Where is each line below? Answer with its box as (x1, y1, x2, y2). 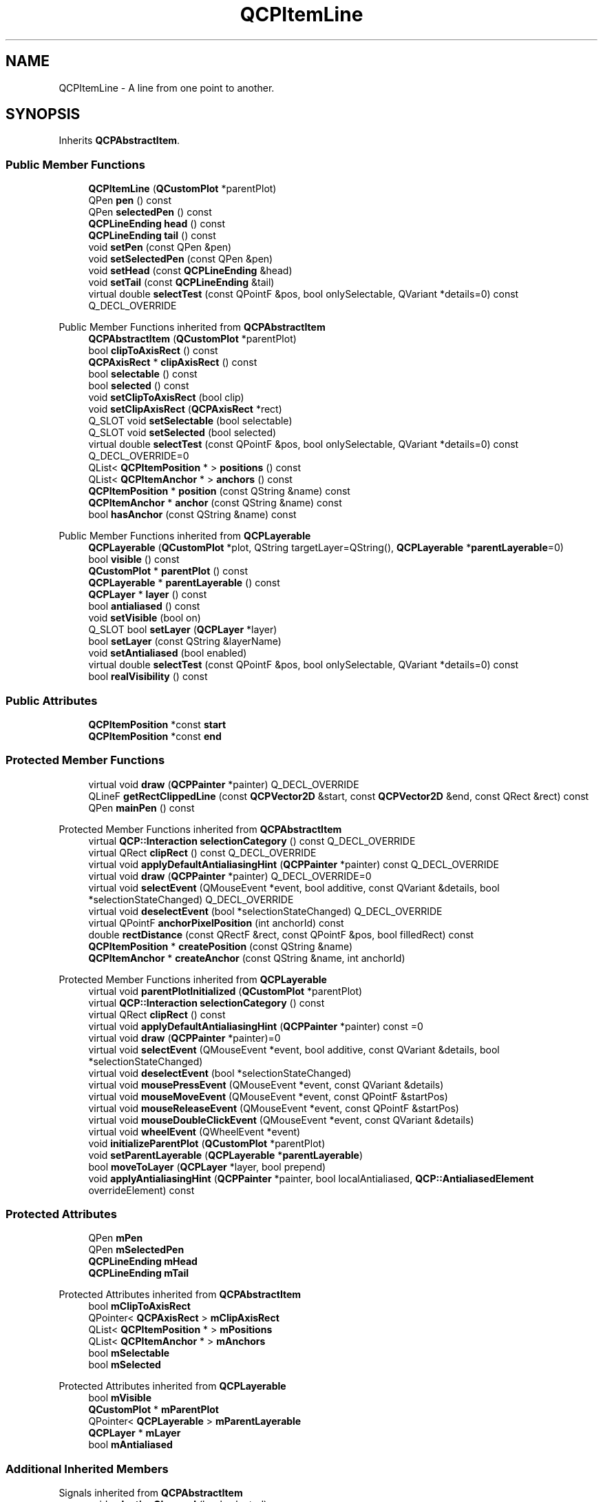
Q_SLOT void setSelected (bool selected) (88, 426, 277, 439)
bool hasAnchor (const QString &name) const (88, 508, 297, 521)
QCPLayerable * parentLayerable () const (88, 577, 280, 589)
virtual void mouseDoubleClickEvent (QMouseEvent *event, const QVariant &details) (88, 1113, 474, 1126)
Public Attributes (6, 693, 98, 708)
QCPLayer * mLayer (88, 1427, 181, 1439)
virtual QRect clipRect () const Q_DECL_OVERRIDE (88, 846, 317, 858)
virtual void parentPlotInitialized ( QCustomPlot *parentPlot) (88, 985, 363, 997)
